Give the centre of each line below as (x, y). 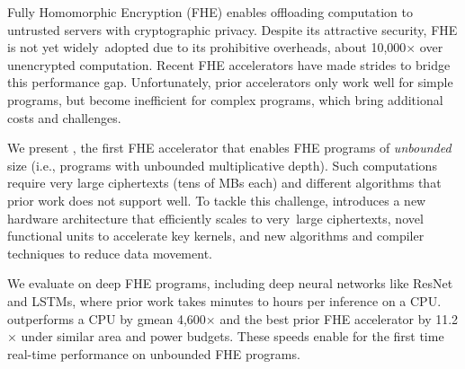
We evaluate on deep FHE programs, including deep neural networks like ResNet (230, 283)
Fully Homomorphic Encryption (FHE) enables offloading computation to (210, 12)
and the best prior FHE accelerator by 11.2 (339, 318)
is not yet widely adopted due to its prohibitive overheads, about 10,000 (207, 47)
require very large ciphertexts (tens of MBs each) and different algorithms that (224, 183)
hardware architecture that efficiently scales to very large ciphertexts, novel (215, 218)
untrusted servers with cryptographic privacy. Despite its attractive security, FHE (232, 29)
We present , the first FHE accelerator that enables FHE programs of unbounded (229, 148)
